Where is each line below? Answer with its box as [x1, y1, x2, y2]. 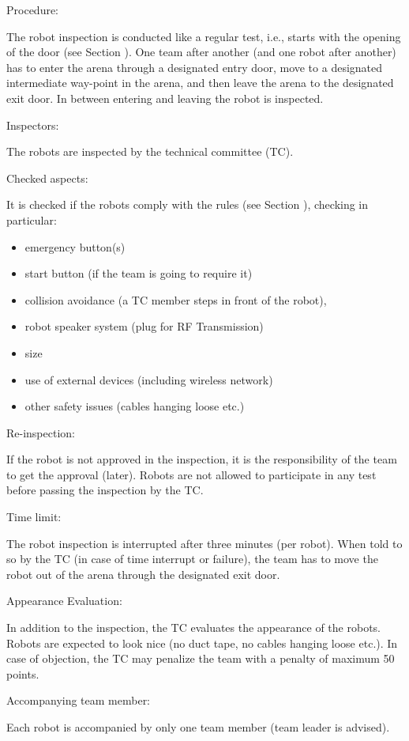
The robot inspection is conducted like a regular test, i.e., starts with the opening [6, 28, 401, 44]
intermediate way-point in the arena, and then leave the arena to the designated [6, 74, 394, 91]
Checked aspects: [6, 169, 88, 186]
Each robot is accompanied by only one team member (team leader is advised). [6, 719, 390, 735]
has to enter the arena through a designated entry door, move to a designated [6, 59, 383, 75]
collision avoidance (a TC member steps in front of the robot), [24, 291, 327, 308]
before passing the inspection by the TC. [6, 482, 204, 498]
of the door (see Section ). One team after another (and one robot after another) [6, 43, 396, 60]
